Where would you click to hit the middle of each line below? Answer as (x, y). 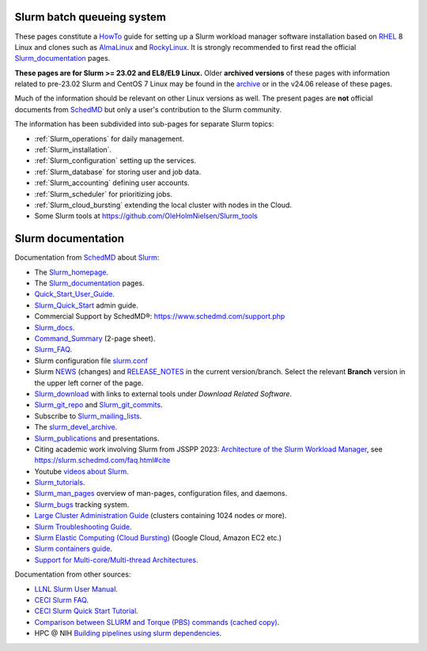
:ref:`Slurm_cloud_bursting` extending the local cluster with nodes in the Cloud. (163, 205)
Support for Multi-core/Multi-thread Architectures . (116, 560)
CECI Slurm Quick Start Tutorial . (86, 611)
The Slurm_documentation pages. (89, 283)
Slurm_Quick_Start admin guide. (86, 305)
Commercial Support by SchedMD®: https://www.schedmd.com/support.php (160, 316)
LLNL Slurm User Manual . (76, 589)
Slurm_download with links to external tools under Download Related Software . (163, 394)
